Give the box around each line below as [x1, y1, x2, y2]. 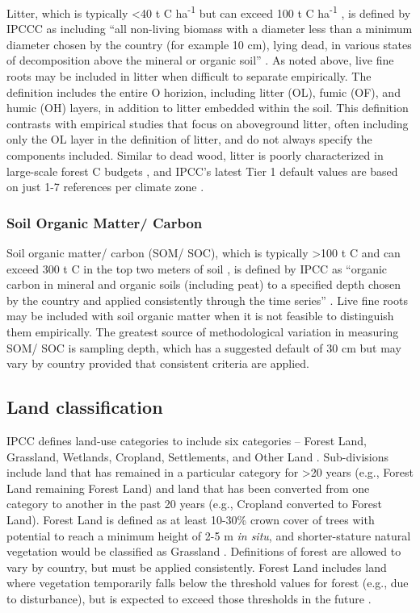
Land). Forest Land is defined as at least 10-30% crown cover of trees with [6, 511, 375, 528]
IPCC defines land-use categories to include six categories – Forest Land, [6, 432, 367, 448]
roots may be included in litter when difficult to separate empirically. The [6, 68, 372, 85]
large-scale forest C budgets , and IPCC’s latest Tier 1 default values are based [6, 162, 398, 179]
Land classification [6, 394, 163, 419]
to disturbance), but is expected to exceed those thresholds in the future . [6, 590, 372, 607]
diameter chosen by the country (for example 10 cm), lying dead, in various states [6, 35, 412, 52]
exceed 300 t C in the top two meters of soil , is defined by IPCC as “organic [6, 260, 388, 277]
